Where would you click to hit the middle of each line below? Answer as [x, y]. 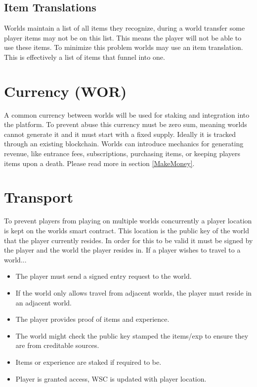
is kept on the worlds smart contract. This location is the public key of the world [127, 230]
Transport [39, 197]
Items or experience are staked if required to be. [88, 362]
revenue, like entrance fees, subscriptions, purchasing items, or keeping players [122, 153]
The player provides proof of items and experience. [92, 319]
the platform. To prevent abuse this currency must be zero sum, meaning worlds [126, 124]
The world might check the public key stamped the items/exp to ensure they [132, 335]
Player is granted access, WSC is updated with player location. [111, 378]
